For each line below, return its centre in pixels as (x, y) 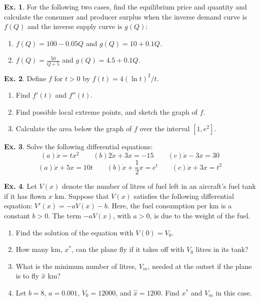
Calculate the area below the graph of (74, 128)
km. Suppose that (82, 196)
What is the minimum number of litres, (76, 266)
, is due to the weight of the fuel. (200, 215)
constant (17, 215)
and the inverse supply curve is (75, 26)
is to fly (27, 276)
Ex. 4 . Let (20, 186)
